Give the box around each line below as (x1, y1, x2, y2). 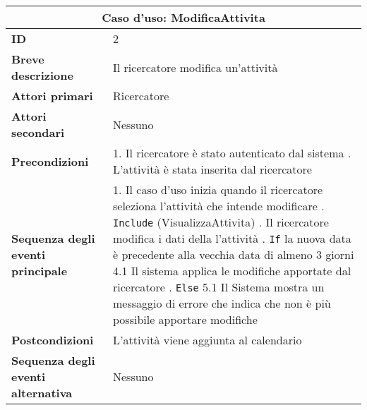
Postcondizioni (11, 332, 94, 348)
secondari (11, 124, 65, 140)
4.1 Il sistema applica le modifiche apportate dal (113, 263, 351, 279)
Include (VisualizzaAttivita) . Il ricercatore (113, 214, 329, 230)
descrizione (11, 67, 73, 83)
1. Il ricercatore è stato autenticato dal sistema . (113, 145, 351, 161)
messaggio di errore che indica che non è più (113, 295, 331, 311)
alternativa (11, 385, 73, 401)
